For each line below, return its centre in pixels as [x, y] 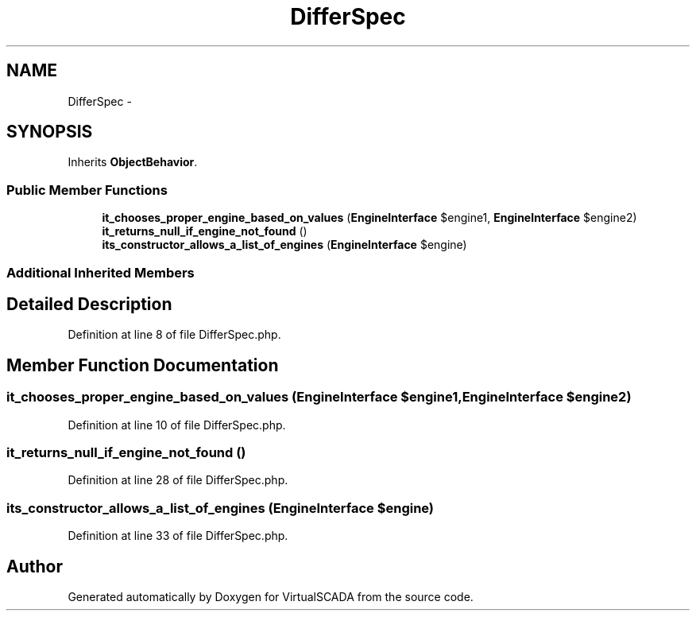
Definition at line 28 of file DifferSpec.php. [178, 480]
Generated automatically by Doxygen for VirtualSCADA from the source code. [271, 596]
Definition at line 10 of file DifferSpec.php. [177, 425]
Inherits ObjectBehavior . [133, 162]
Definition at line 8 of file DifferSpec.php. [174, 335]
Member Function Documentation [143, 365]
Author [35, 566]
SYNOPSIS [50, 132]
